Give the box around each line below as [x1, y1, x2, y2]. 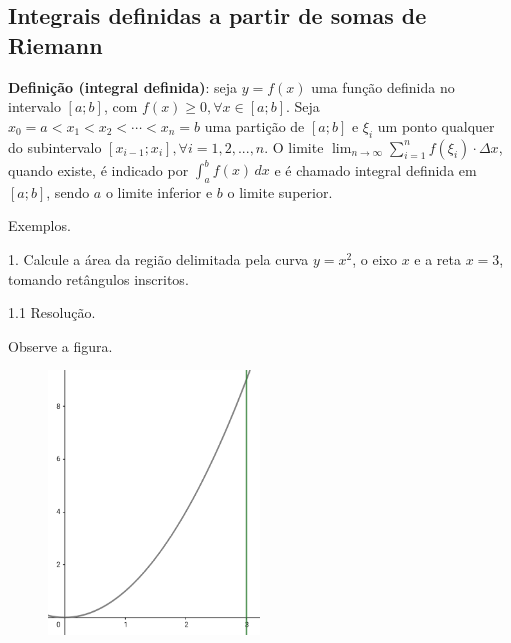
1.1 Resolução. [8, 302, 96, 323]
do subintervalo [8, 136, 102, 157]
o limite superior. [227, 181, 333, 202]
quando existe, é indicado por [8, 159, 189, 180]
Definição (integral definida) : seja [8, 76, 237, 97]
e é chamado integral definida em [274, 159, 477, 180]
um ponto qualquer [377, 115, 495, 136]
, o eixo [352, 249, 397, 270]
